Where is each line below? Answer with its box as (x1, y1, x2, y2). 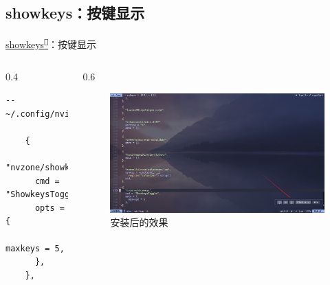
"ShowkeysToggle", (5, 190, 89, 200)
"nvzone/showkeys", (5, 163, 94, 173)
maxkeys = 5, (5, 243, 65, 253)
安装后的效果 (110, 215, 168, 229)
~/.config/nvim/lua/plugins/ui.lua (5, 109, 168, 119)
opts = (34, 203, 65, 213)
